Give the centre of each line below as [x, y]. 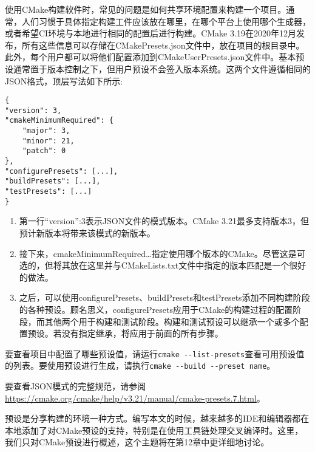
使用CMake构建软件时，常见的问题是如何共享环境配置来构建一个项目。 [146, 9]
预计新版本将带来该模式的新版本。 [87, 232]
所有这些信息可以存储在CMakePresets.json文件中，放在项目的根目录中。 [163, 45]
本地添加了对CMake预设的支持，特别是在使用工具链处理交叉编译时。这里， [154, 430]
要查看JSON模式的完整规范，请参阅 [76, 386]
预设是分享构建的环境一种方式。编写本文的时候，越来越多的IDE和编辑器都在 [157, 418]
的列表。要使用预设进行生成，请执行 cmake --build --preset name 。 [140, 365]
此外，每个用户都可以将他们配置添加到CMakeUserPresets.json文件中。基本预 [155, 57]
